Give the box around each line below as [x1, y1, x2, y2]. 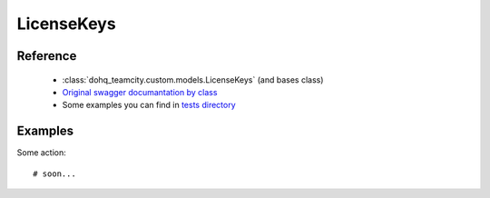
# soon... [33, 168, 76, 179]
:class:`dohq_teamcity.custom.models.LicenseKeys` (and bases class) [62, 74, 324, 85]
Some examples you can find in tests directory [62, 100, 236, 111]
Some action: [16, 147, 67, 158]
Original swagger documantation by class [62, 86, 218, 97]
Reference [16, 48, 77, 64]
